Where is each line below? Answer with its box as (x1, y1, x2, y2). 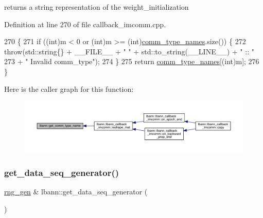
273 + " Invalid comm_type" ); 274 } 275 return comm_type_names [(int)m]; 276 (4, 56, 259, 67)
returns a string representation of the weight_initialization (4, 2, 189, 12)
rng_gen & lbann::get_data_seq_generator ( (4, 186, 148, 197)
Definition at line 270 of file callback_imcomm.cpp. (4, 18, 166, 29)
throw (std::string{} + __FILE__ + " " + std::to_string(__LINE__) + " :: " (4, 46, 254, 56)
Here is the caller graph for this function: (4, 83, 134, 94)
